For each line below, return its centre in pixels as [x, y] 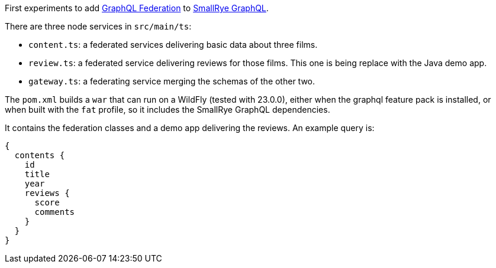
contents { [40, 155]
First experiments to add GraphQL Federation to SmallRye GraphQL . [137, 8]
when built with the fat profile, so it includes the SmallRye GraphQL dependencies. [168, 110]
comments [55, 212]
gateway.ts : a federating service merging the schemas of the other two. [172, 81]
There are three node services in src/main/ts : [98, 26]
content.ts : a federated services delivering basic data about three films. [173, 45]
